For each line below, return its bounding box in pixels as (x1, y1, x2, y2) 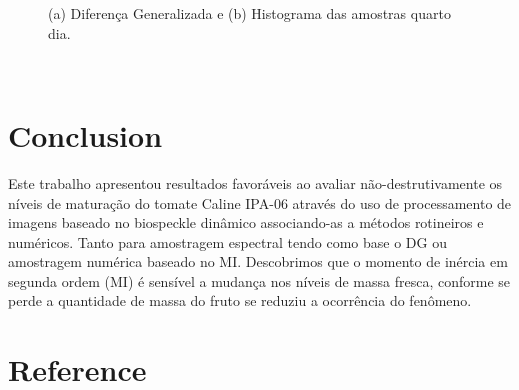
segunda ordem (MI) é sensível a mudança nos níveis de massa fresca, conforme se (8, 270, 510, 291)
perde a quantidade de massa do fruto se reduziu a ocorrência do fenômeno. (8, 290, 472, 311)
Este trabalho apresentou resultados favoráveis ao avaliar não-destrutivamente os (8, 172, 503, 193)
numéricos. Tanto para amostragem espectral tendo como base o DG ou (8, 231, 447, 252)
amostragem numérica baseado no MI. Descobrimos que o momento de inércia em (8, 251, 508, 272)
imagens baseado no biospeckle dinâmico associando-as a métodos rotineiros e (8, 212, 484, 233)
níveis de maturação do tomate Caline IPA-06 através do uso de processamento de (8, 192, 512, 213)
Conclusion (8, 114, 163, 155)
